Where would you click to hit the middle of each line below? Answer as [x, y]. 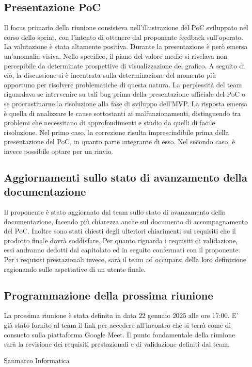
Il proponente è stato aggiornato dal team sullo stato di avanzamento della [115, 212]
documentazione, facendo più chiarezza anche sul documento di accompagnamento [126, 221]
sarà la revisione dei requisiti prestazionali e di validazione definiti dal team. [117, 344]
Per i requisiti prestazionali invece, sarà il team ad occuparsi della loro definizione [125, 259]
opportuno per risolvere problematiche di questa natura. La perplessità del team [123, 84]
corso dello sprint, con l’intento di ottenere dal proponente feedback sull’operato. [124, 37]
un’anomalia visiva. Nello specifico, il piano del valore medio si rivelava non [116, 56]
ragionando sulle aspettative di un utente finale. [75, 269]
